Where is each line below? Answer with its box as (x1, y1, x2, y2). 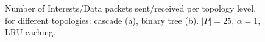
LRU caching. (5, 26, 56, 38)
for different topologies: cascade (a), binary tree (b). (5, 13, 199, 26)
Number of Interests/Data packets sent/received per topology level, (5, 2, 256, 14)
